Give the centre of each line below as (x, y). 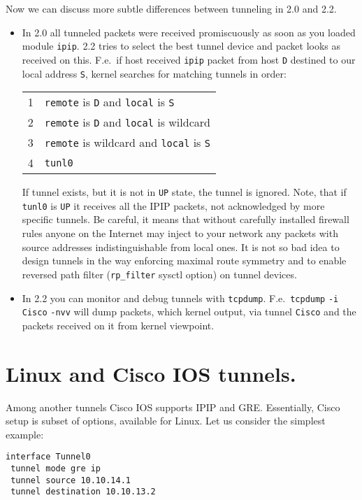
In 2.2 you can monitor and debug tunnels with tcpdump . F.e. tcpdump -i (180, 298)
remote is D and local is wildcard (127, 122)
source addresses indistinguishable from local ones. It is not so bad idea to (181, 247)
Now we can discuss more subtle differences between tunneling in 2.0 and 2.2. (171, 8)
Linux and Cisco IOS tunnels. (151, 373)
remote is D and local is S (109, 102)
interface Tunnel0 (48, 457)
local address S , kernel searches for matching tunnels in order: (154, 73)
